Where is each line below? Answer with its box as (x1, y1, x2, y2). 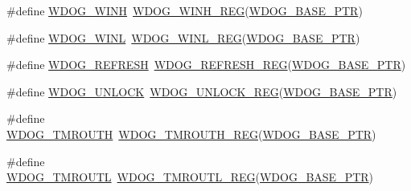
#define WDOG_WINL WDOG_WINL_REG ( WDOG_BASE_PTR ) (6, 29, 360, 46)
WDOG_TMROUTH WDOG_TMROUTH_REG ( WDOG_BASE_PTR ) (6, 125, 376, 142)
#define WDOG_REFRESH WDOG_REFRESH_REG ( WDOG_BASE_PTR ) (6, 56, 406, 73)
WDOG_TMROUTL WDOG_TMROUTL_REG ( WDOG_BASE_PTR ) (6, 169, 374, 185)
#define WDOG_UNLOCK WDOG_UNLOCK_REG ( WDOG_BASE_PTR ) (6, 83, 397, 100)
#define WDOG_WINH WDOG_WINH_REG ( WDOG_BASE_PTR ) (6, 2, 363, 18)
